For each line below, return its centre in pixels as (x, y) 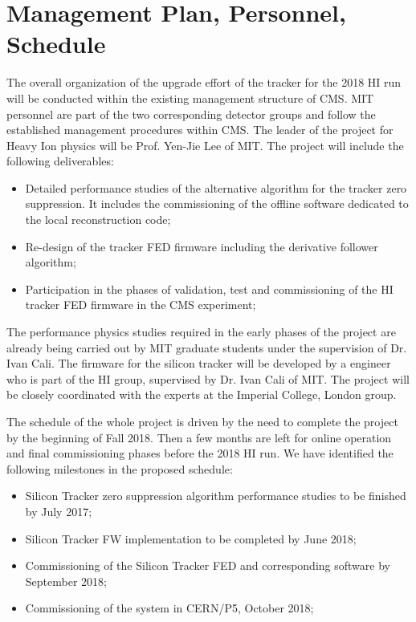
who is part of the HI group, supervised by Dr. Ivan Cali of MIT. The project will (208, 378)
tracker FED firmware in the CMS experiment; (141, 305)
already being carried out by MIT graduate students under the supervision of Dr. (207, 347)
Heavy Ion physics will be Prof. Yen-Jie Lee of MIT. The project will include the (205, 145)
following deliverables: (60, 161)
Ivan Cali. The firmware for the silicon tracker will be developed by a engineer (199, 363)
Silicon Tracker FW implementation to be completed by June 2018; (191, 538)
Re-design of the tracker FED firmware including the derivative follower (202, 246)
